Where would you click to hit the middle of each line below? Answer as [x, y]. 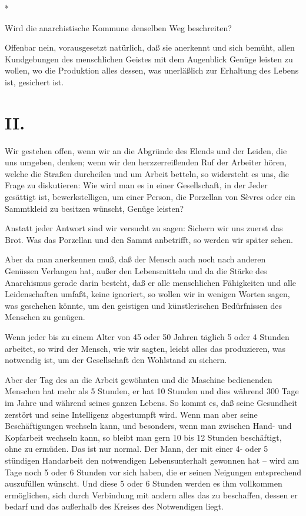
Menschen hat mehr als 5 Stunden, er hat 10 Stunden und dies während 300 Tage [152, 391]
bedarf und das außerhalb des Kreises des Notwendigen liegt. [114, 506]
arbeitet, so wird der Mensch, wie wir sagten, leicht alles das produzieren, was [145, 348]
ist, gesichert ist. [34, 81]
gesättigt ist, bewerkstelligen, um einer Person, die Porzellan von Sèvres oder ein [150, 197]
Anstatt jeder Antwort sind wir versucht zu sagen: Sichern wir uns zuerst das [144, 228]
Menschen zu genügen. [45, 317]
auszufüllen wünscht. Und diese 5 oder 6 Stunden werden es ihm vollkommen [144, 483]
